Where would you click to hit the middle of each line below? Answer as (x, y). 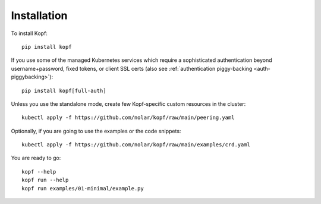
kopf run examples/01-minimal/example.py (83, 188)
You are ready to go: (36, 158)
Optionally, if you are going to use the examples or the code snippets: (96, 131)
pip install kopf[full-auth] (64, 90)
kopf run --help (45, 180)
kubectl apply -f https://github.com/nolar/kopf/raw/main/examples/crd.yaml (136, 145)
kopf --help (39, 172)
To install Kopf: (29, 33)
